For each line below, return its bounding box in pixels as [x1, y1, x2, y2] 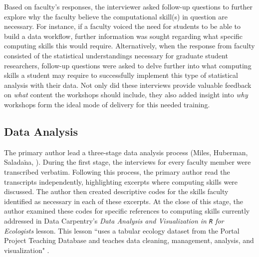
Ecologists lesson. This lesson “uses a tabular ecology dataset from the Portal [4, 225, 240, 236]
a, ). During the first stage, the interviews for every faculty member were [28, 157, 251, 167]
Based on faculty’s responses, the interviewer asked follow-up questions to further [4, 1, 253, 11]
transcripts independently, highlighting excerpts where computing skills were [4, 176, 238, 187]
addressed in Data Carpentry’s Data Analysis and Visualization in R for [4, 215, 224, 226]
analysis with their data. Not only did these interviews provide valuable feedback [4, 79, 252, 90]
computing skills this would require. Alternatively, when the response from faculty [4, 40, 255, 51]
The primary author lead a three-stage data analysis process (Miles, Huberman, [4, 147, 248, 157]
